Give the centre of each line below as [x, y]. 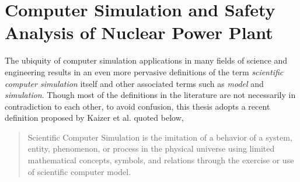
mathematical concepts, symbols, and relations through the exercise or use [161, 160]
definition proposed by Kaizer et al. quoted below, [94, 118]
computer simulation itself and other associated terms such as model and [134, 83]
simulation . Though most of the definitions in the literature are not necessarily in [150, 95]
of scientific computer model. [79, 171]
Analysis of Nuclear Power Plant [139, 32]
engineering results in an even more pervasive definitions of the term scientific [144, 71]
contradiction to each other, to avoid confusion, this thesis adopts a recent [137, 106]
